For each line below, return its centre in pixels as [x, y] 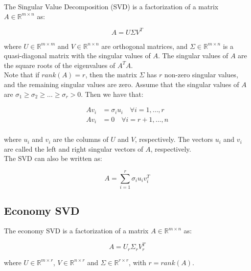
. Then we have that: [112, 94]
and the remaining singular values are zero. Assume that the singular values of [122, 84]
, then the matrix [111, 75]
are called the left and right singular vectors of [74, 148]
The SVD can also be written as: [53, 158]
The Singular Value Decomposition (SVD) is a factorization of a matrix [111, 6]
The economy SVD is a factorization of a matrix [76, 231]
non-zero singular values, [201, 75]
